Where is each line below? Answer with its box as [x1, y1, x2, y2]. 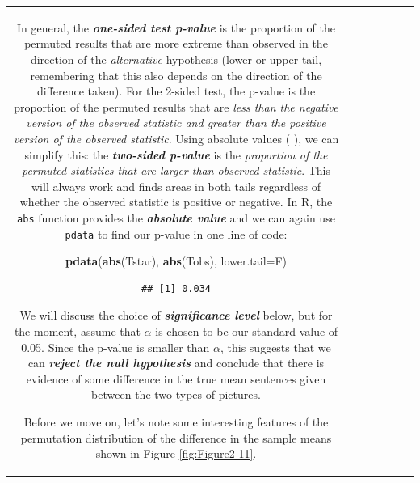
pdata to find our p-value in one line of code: [65, 225, 288, 242]
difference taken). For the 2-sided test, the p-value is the [36, 83, 316, 100]
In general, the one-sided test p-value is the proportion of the [16, 19, 336, 36]
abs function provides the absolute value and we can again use [17, 209, 335, 226]
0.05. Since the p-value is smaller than [21, 338, 210, 355]
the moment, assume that [14, 322, 141, 339]
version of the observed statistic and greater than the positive [26, 114, 326, 131]
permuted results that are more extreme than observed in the [24, 35, 328, 52]
